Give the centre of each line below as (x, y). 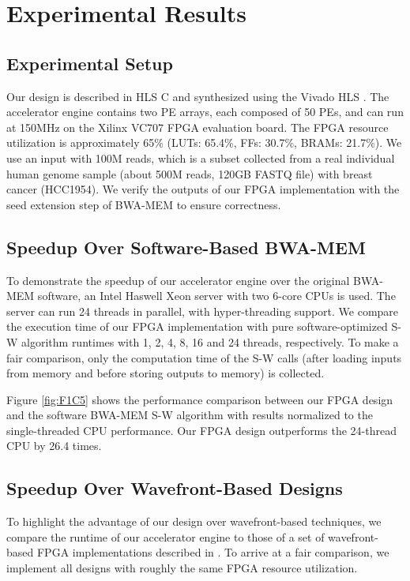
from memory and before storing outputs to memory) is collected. (166, 373)
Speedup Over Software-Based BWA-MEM (186, 247)
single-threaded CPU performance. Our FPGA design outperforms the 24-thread (201, 430)
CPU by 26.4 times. (54, 446)
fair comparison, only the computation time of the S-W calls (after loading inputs (204, 357)
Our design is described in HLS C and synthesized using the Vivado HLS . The (198, 96)
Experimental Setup (90, 63)
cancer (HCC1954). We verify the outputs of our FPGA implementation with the (203, 189)
